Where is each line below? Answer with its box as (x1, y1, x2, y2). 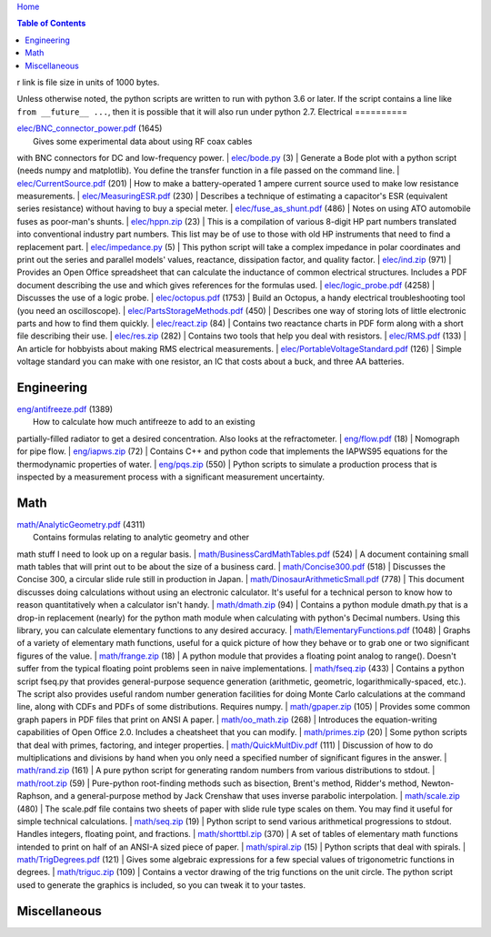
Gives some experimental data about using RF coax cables (33, 136, 253, 146)
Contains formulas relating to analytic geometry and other (33, 532, 250, 543)
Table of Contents (16, 18, 86, 29)
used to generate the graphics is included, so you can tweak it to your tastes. (16, 879, 306, 891)
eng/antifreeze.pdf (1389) (16, 404, 114, 415)
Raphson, (16, 791, 53, 801)
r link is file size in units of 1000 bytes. (16, 76, 160, 87)
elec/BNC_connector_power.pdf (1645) (16, 123, 163, 134)
